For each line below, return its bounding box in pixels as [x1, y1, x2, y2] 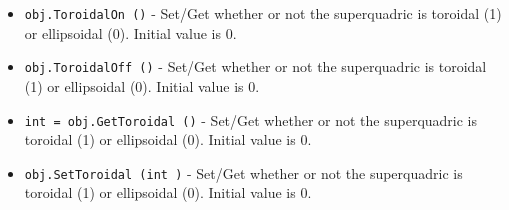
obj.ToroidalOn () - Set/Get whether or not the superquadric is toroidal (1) [24, 3, 502, 23]
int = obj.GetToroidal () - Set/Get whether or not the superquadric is [24, 109, 478, 130]
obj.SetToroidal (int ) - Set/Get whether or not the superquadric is [24, 162, 463, 183]
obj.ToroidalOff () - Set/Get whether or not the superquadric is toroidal [24, 56, 487, 77]
